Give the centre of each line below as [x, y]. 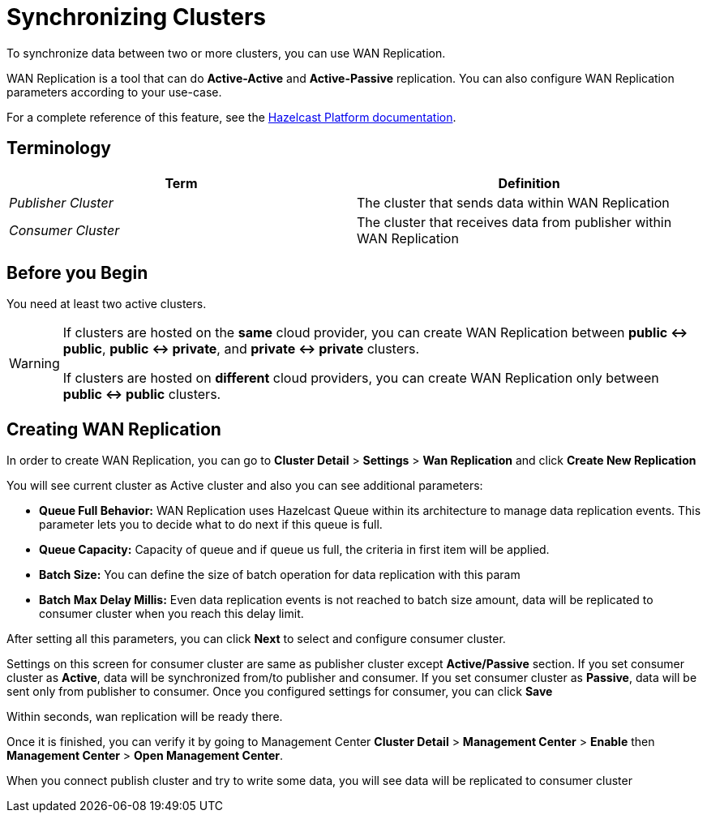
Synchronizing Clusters [136, 17]
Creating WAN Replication [114, 429]
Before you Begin [77, 273]
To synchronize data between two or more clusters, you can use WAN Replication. [226, 53]
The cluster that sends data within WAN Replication [513, 202]
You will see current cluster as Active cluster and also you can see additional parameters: [245, 486]
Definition [529, 183]
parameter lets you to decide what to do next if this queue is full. [211, 525]
